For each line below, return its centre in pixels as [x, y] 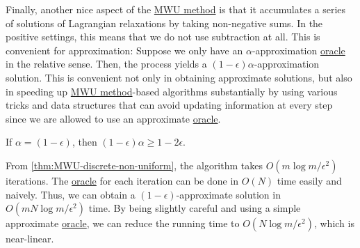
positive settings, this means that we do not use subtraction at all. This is [163, 37]
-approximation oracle [298, 50]
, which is [334, 223]
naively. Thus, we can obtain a [71, 194]
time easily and [309, 180]
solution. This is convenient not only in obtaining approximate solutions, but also [179, 77]
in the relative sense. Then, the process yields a [106, 64]
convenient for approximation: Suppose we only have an [124, 50]
